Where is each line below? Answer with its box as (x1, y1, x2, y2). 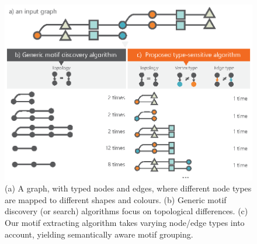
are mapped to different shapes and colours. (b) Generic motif (5, 193, 227, 205)
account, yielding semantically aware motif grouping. (5, 228, 193, 240)
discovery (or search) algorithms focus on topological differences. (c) (5, 205, 248, 217)
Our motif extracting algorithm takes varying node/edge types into (5, 217, 245, 228)
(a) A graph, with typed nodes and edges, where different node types (5, 182, 252, 194)
